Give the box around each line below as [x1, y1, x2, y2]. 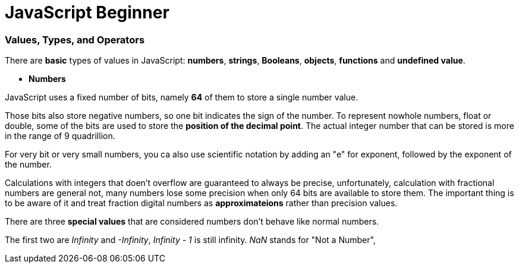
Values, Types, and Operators [5, 33, 145, 46]
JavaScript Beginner [5, 2, 169, 23]
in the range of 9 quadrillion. [5, 131, 115, 141]
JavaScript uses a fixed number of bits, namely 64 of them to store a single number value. [5, 92, 358, 103]
